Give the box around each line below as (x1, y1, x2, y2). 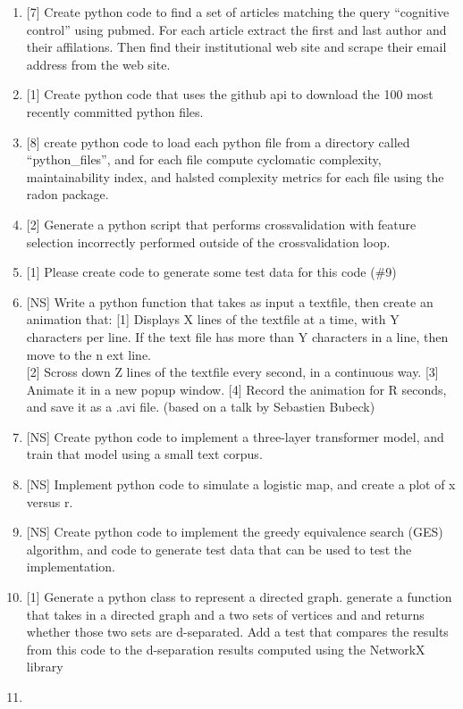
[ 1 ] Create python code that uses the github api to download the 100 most (26, 85, 434, 104)
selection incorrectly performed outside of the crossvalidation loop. (26, 232, 391, 251)
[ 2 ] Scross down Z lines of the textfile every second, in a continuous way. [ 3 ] (26, 363, 439, 381)
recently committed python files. (26, 102, 204, 121)
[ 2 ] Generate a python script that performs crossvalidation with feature (26, 214, 417, 233)
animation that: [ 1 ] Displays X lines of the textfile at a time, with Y (26, 310, 400, 329)
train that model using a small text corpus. (26, 445, 263, 463)
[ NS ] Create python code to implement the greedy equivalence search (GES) (26, 522, 443, 541)
